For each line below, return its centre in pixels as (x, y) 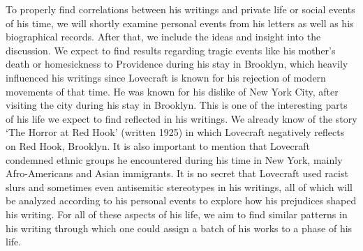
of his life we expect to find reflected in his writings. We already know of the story (181, 118)
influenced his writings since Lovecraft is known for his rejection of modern (166, 77)
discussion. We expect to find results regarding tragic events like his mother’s (171, 50)
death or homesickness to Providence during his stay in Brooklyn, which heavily (177, 64)
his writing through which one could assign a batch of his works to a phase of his (179, 228)
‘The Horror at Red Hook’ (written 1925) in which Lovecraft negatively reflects (175, 132)
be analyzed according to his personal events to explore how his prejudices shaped (181, 200)
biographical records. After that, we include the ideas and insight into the (163, 37)
